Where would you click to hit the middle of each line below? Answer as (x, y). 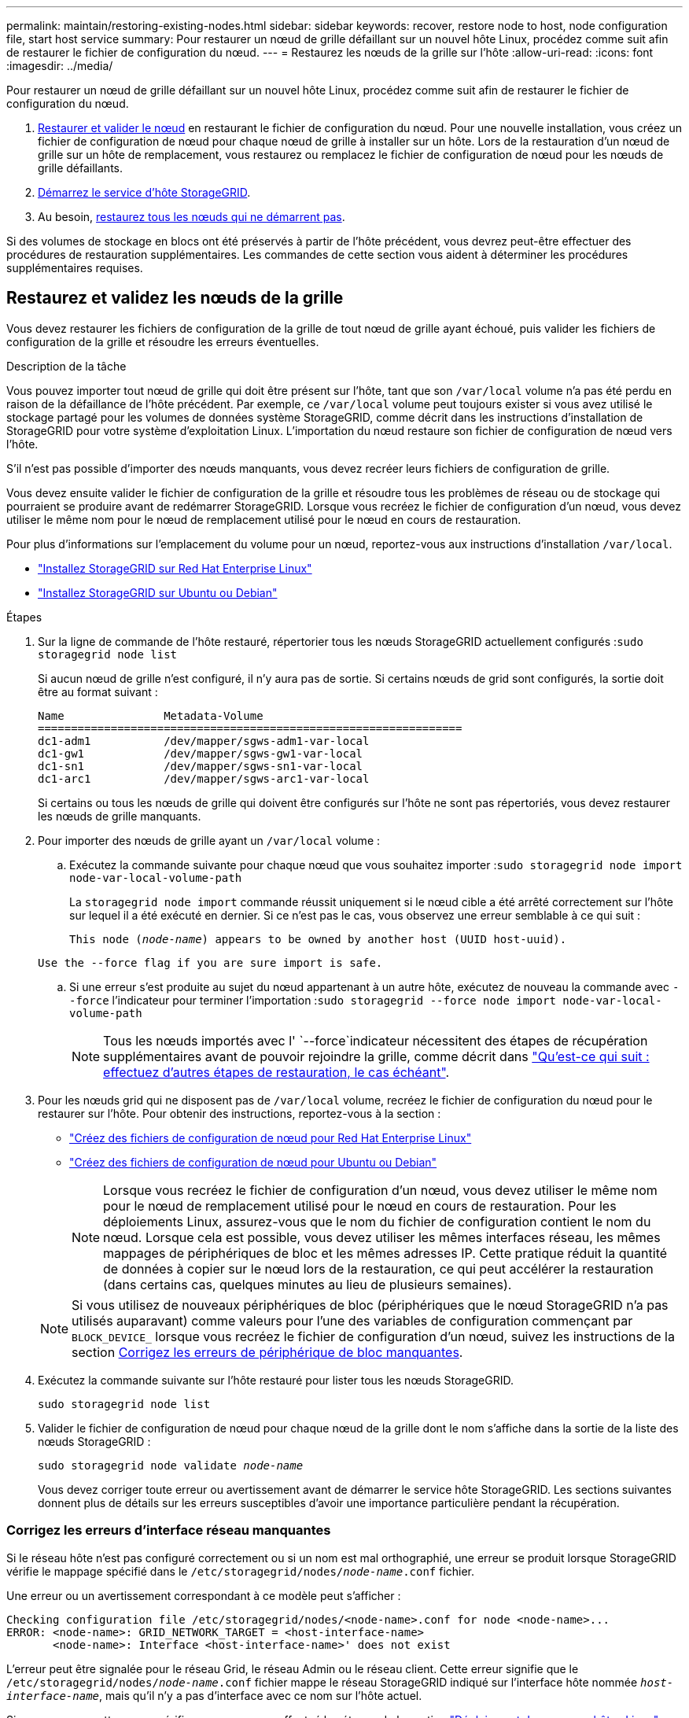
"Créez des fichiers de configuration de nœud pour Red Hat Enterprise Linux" (271, 1137)
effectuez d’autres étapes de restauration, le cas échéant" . (276, 1072)
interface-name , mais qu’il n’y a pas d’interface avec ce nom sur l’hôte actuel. (214, 1695)
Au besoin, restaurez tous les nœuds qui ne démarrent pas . (192, 217)
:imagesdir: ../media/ (60, 66)
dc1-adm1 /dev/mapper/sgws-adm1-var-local (204, 741)
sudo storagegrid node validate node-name (171, 1465)
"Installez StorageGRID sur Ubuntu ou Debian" (158, 592)
